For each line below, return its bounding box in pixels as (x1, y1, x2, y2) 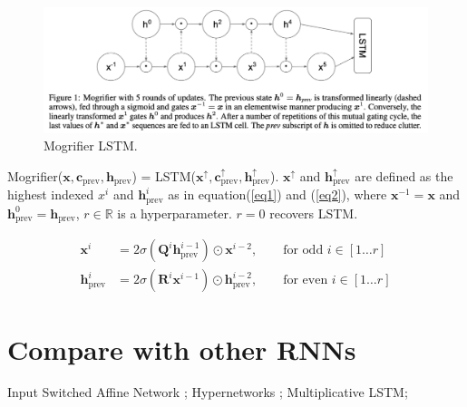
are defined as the (355, 166, 453, 185)
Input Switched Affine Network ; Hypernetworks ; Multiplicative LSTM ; (7, 383, 408, 402)
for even (283, 274, 328, 287)
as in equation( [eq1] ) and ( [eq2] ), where (168, 185, 387, 204)
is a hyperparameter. (117, 203, 232, 222)
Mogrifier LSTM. (44, 136, 138, 155)
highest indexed (7, 185, 94, 204)
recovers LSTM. (269, 203, 358, 222)
